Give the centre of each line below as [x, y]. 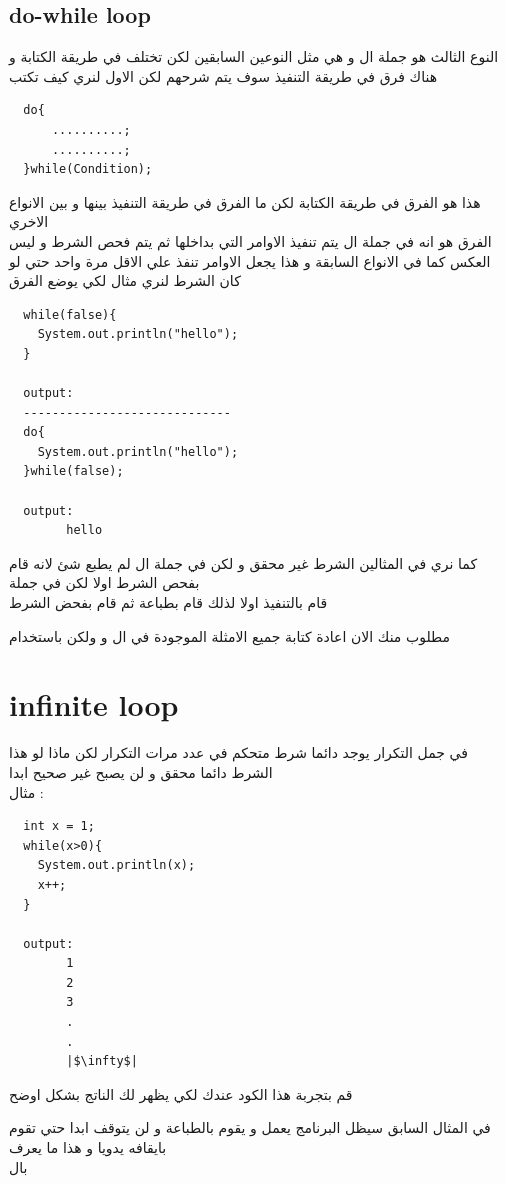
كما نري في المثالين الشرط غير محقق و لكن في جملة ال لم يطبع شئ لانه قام [243, 562]
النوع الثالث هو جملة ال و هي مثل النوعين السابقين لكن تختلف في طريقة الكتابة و [254, 56]
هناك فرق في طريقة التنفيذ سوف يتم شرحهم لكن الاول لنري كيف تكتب [223, 75]
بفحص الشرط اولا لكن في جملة [104, 582]
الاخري [29, 221]
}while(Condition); [88, 169]
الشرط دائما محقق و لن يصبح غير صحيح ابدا [141, 771]
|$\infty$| [102, 1061]
